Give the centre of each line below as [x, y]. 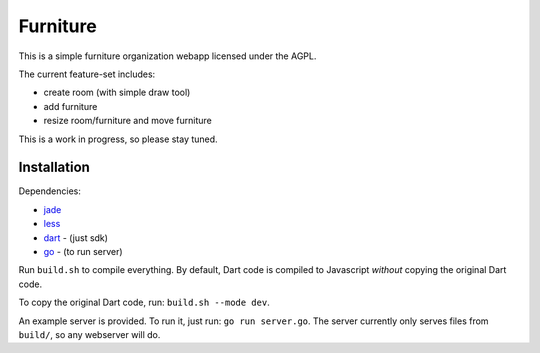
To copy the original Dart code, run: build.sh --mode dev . [144, 302]
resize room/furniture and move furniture [127, 121]
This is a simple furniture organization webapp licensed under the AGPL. [167, 56]
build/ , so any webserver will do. [89, 334]
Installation [54, 167]
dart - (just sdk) [76, 237]
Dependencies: [50, 191]
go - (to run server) [83, 251]
